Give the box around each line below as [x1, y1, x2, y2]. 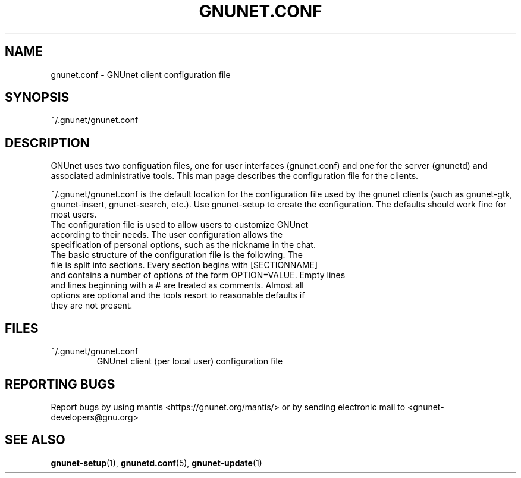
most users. [51, 209, 97, 220]
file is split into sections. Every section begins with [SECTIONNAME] [51, 260, 318, 271]
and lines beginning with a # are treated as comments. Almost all [51, 280, 304, 291]
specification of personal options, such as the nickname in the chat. [51, 240, 316, 250]
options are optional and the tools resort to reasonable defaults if [51, 290, 305, 301]
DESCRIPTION [5, 135, 90, 150]
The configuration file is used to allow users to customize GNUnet [51, 219, 309, 230]
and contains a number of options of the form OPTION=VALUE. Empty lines [51, 270, 346, 281]
